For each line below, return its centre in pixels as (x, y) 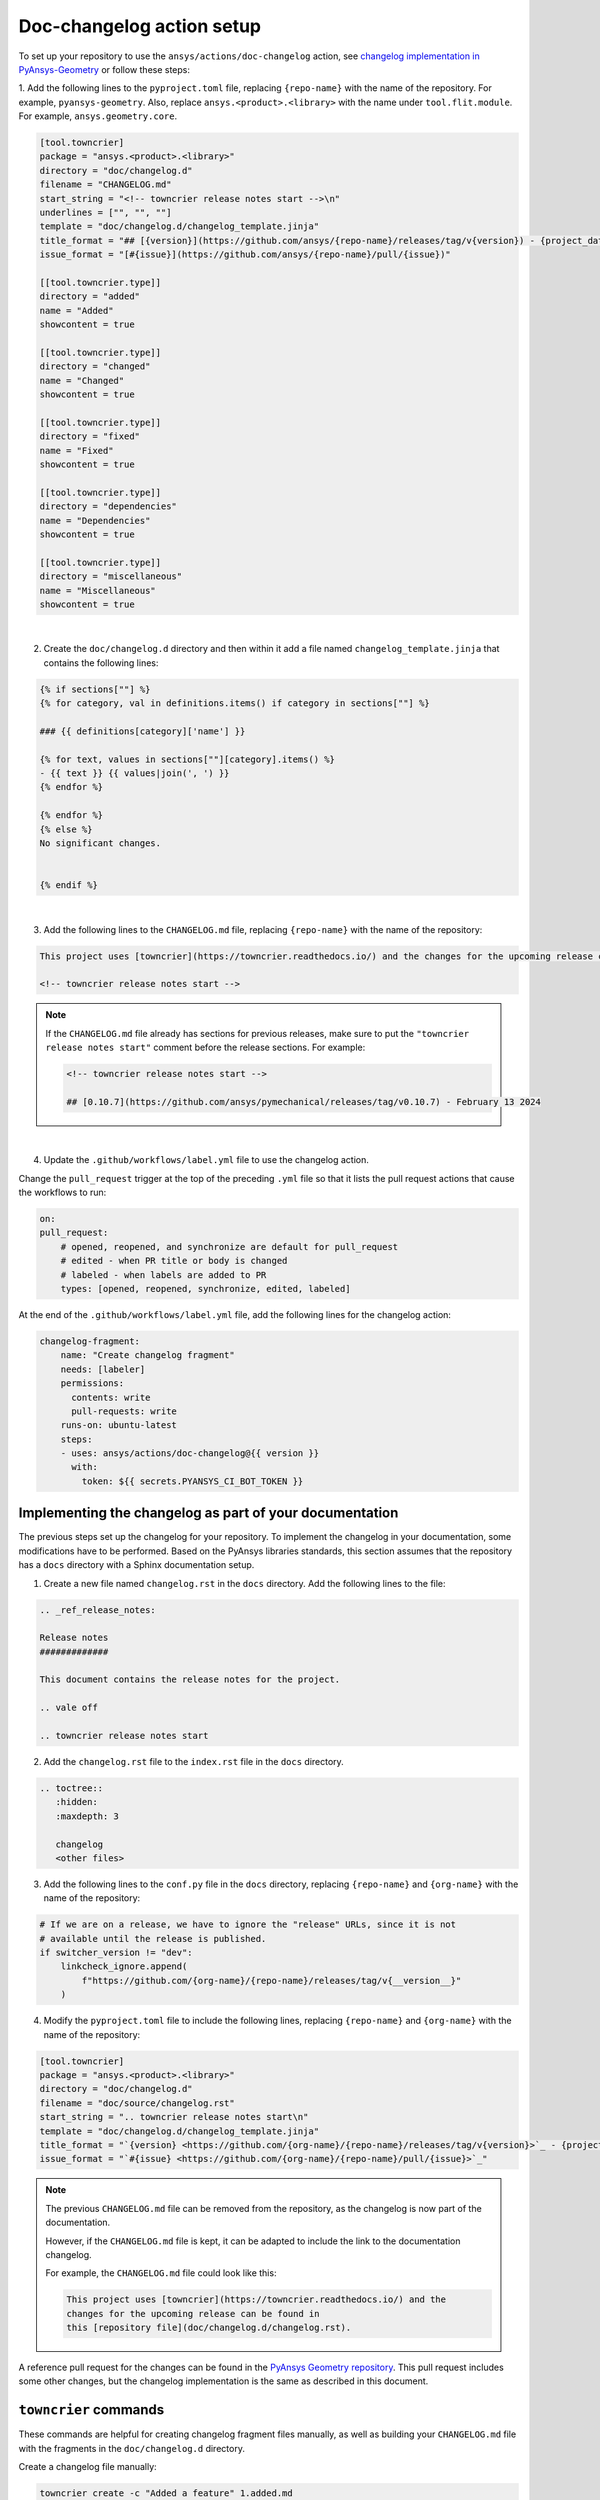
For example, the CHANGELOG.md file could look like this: (161, 2273)
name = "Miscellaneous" (98, 590)
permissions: (92, 1383)
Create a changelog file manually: (87, 2467)
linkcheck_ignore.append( (124, 1966)
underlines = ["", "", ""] (105, 213)
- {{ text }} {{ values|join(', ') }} (134, 773)
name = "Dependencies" (95, 520)
